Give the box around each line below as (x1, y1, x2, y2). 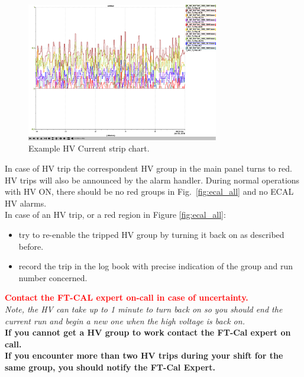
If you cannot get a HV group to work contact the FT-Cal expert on (5, 326, 291, 339)
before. (18, 240, 44, 252)
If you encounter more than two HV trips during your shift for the (5, 349, 283, 362)
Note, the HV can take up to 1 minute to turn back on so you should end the (5, 302, 283, 315)
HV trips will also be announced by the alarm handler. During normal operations (5, 173, 300, 186)
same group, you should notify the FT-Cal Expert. (5, 360, 215, 373)
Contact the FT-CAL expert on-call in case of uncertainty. (5, 291, 248, 304)
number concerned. (18, 271, 88, 283)
